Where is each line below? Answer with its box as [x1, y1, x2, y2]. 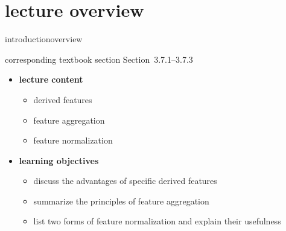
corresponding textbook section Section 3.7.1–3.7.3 [5, 52, 193, 65]
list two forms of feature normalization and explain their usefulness [33, 215, 281, 227]
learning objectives [19, 154, 99, 166]
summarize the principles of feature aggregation [33, 194, 209, 207]
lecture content [19, 73, 83, 86]
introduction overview [5, 33, 83, 45]
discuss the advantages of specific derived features [33, 174, 217, 187]
